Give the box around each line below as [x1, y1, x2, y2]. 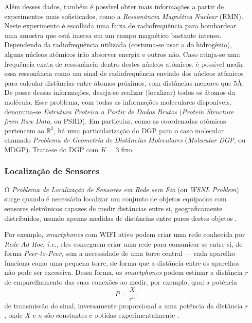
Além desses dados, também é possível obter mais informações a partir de [4, 1, 224, 11]
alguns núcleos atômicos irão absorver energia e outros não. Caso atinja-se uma [4, 49, 240, 59]
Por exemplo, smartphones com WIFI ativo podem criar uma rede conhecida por [4, 229, 245, 239]
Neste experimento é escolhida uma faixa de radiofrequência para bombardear [4, 20, 236, 31]
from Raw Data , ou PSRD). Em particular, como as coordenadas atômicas [4, 116, 226, 126]
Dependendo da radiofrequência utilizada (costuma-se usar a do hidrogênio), [4, 39, 232, 50]
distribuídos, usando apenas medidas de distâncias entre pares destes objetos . [4, 213, 237, 223]
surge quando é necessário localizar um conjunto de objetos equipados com [4, 194, 227, 204]
